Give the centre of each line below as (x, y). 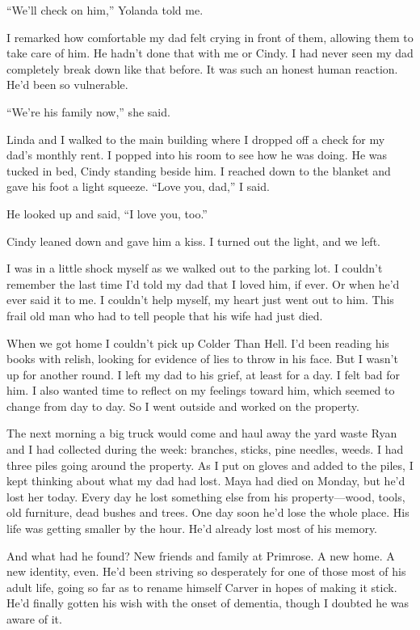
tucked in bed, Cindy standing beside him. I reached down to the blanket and (199, 170)
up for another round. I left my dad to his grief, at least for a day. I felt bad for (203, 374)
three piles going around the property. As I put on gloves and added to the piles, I (210, 465)
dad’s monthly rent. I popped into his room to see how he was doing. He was (197, 155)
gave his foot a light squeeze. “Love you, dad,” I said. (138, 186)
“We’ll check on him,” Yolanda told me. (105, 10)
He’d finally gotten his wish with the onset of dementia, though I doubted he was (208, 603)
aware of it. (34, 619)
